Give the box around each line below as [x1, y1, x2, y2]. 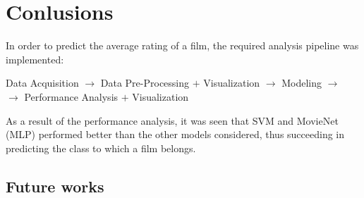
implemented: [6, 51, 64, 66]
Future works [6, 175, 104, 197]
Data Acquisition [6, 75, 79, 90]
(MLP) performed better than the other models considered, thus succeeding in [6, 127, 345, 142]
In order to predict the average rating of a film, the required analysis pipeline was [6, 38, 359, 53]
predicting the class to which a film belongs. [6, 140, 196, 155]
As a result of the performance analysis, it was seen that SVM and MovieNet [6, 113, 339, 128]
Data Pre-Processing [100, 75, 190, 90]
